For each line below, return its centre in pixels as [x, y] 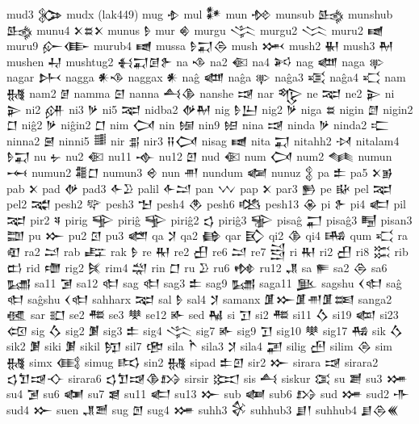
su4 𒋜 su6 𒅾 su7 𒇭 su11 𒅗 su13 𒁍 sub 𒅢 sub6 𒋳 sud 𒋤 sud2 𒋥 [208, 394]
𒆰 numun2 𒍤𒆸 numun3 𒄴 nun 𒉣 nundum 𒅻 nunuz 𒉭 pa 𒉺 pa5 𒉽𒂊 [200, 172]
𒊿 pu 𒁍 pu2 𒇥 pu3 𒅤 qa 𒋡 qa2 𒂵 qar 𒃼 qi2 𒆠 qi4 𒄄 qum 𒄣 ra [207, 235]
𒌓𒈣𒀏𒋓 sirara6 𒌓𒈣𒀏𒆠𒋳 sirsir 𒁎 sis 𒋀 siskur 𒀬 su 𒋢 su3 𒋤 [207, 378]
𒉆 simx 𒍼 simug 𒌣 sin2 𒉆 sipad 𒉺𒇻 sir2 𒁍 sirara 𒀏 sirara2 [193, 362]
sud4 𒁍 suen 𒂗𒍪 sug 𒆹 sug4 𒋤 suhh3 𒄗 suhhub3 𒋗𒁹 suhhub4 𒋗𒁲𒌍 [203, 409]
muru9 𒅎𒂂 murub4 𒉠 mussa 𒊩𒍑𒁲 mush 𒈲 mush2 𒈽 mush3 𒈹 [200, 46]
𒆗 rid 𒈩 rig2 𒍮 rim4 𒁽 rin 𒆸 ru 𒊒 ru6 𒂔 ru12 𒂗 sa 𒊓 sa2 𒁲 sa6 [197, 267]
